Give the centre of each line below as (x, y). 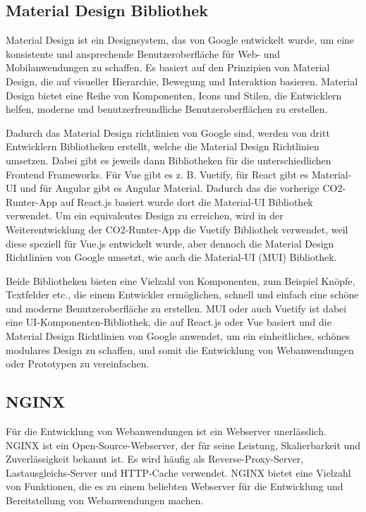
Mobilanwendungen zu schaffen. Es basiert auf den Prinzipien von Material (168, 67)
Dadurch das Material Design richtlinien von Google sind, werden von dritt (168, 132)
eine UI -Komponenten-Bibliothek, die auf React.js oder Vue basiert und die (169, 322)
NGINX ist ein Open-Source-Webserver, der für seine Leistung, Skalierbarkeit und (183, 445)
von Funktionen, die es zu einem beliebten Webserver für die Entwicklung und (175, 486)
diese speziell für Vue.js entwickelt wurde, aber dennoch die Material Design (170, 243)
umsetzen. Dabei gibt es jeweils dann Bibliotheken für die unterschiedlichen (169, 160)
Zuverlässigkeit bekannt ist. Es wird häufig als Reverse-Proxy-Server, (155, 459)
